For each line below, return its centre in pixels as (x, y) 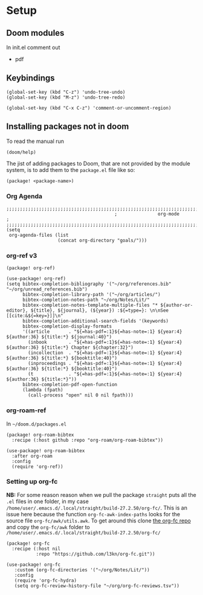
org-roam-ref (26, 410)
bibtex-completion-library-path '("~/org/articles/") (92, 295)
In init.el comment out (33, 47)
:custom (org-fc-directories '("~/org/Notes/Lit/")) (82, 570)
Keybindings (31, 78)
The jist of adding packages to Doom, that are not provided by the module (98, 163)
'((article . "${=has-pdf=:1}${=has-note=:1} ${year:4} (102, 332)
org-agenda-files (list (39, 235)
